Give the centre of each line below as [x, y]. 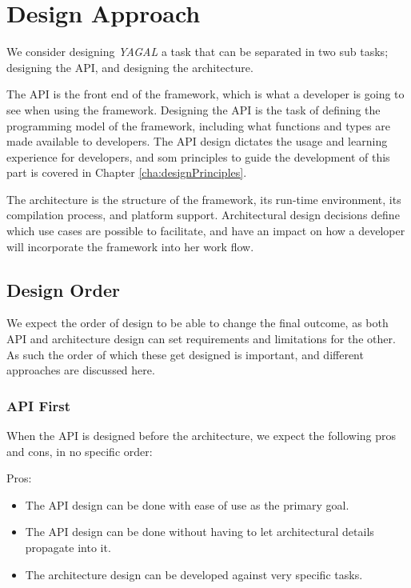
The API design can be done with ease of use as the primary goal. [187, 504]
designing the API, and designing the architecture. [130, 67]
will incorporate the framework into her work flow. [130, 246]
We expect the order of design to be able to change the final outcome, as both [198, 323]
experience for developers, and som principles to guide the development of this [198, 156]
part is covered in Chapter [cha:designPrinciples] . [127, 172]
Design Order [63, 289]
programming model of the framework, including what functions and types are [198, 125]
